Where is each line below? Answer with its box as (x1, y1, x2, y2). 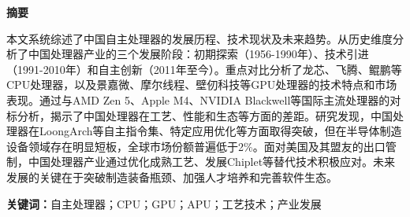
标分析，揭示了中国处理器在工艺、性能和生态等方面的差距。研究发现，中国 (6, 107, 393, 123)
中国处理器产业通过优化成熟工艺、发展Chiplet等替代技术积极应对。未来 (28, 153, 396, 170)
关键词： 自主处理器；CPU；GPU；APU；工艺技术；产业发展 (6, 195, 322, 211)
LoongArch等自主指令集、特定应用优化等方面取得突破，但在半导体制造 (39, 123, 402, 139)
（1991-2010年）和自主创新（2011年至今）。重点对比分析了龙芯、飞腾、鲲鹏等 (6, 61, 402, 77)
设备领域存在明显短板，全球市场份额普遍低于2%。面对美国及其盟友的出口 (6, 138, 386, 154)
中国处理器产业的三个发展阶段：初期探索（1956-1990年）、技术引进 (28, 46, 369, 62)
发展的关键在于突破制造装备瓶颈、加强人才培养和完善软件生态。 (6, 168, 337, 185)
